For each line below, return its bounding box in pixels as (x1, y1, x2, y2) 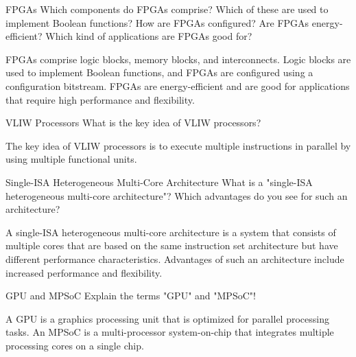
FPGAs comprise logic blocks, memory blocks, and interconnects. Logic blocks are (5, 51, 351, 66)
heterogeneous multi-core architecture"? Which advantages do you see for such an (5, 188, 348, 203)
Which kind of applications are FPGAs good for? (45, 29, 252, 43)
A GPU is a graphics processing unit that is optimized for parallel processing (5, 311, 329, 325)
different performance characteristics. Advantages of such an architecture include (5, 251, 344, 266)
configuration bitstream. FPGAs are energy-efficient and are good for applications (5, 78, 350, 93)
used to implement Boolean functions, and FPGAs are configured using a (5, 65, 313, 80)
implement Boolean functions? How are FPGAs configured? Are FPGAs (5, 15, 309, 30)
